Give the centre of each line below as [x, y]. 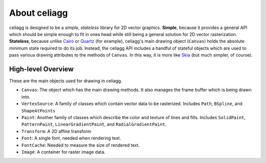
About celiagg [39, 13]
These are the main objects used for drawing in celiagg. [66, 81]
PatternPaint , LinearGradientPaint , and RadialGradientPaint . [94, 124]
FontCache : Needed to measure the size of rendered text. [81, 145]
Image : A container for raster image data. [63, 152]
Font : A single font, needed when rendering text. [71, 138]
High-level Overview [41, 69]
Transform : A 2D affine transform [56, 131]
